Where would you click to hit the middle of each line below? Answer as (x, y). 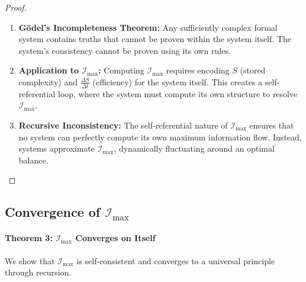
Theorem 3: (29, 238)
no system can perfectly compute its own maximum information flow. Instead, (160, 137)
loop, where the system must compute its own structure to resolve (178, 93)
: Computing (121, 70)
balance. (33, 160)
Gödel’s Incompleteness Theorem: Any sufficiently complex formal (148, 27)
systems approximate (57, 148)
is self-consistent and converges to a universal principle (176, 260)
